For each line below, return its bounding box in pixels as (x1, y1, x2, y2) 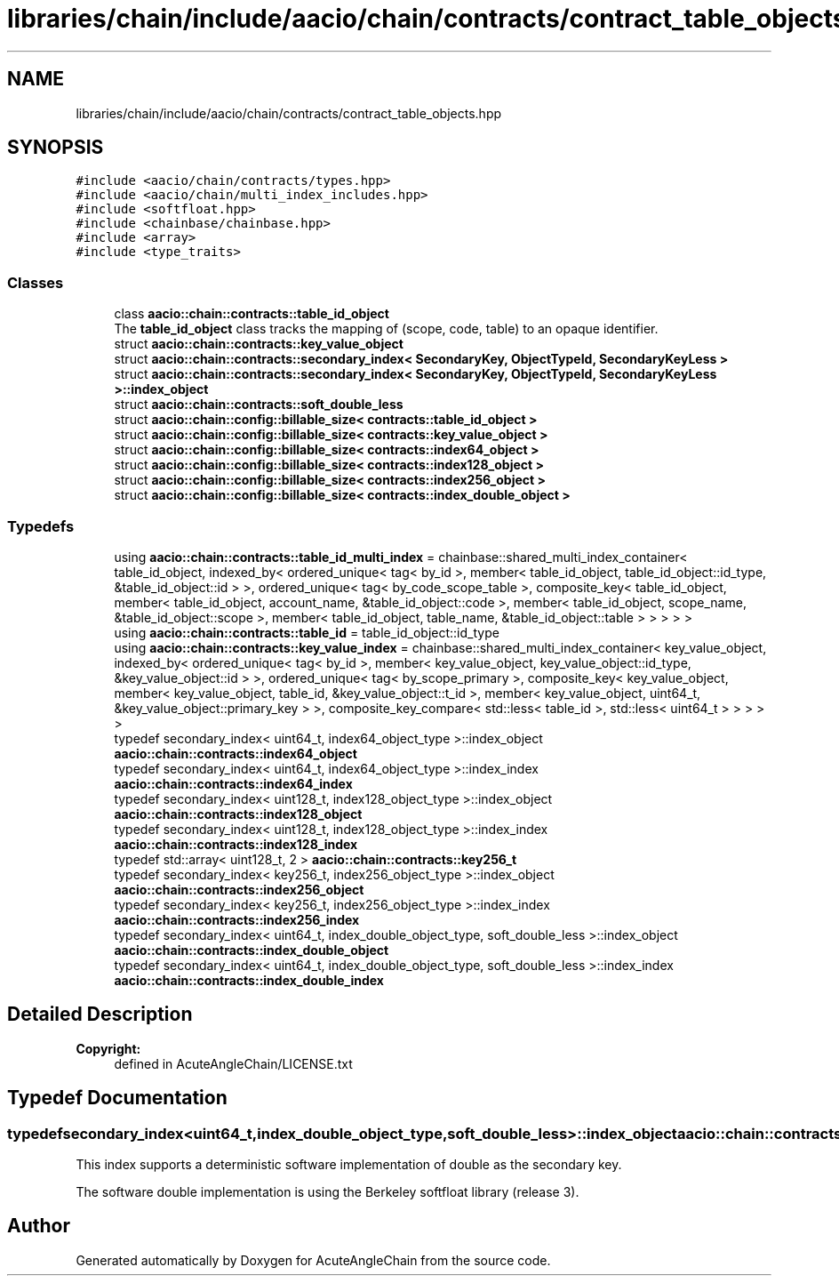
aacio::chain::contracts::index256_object (114, 881, 364, 897)
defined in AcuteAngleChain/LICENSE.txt (114, 1055, 353, 1071)
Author (7, 1215, 70, 1238)
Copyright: (76, 1040, 141, 1056)
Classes (7, 273, 64, 292)
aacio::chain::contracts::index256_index (114, 911, 360, 927)
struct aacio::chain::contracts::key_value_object (114, 336, 404, 352)
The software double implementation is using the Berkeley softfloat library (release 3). (76, 1184, 579, 1199)
